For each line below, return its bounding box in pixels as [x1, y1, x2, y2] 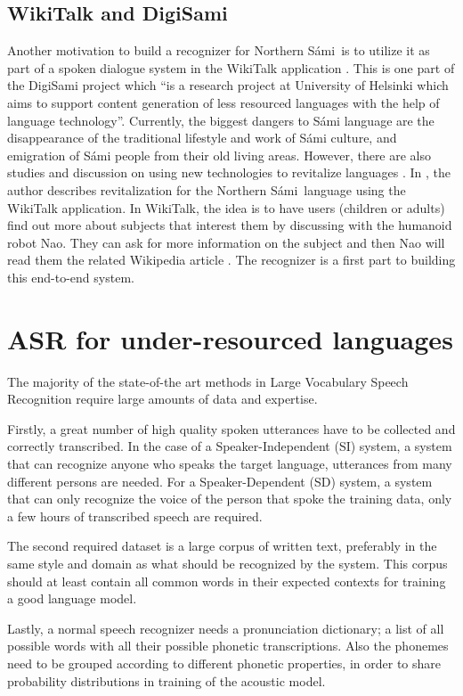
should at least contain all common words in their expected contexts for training [7, 571, 446, 590]
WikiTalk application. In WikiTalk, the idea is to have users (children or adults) [7, 198, 445, 217]
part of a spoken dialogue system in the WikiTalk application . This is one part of [7, 58, 455, 77]
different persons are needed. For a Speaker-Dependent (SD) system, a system [7, 471, 433, 490]
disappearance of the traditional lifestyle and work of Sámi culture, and [7, 128, 397, 147]
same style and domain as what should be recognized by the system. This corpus [7, 553, 448, 572]
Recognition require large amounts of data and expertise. [7, 389, 318, 408]
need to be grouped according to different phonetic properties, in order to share [7, 653, 441, 672]
